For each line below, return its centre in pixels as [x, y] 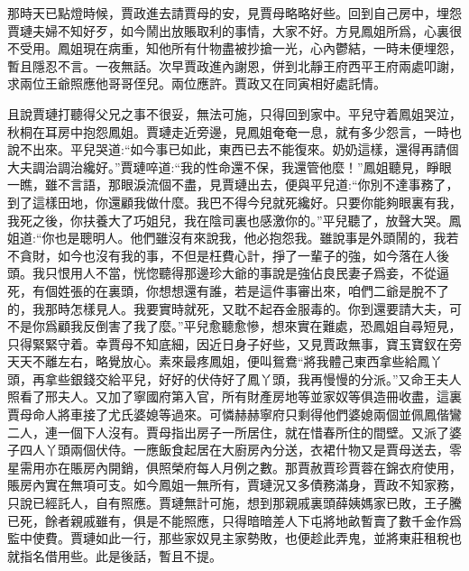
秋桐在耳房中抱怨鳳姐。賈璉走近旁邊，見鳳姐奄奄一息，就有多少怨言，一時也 [234, 131]
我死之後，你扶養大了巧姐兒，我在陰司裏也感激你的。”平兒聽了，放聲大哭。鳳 [234, 220]
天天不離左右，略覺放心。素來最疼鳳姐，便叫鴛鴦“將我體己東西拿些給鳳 [219, 361]
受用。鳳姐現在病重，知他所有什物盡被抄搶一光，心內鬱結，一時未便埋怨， [240, 48]
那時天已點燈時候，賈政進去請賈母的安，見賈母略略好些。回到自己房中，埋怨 [234, 13]
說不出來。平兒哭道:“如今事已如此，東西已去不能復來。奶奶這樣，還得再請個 [233, 149]
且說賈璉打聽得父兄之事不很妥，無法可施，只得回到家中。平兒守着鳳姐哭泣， [234, 113]
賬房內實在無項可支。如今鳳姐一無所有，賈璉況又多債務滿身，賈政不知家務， [234, 485]
